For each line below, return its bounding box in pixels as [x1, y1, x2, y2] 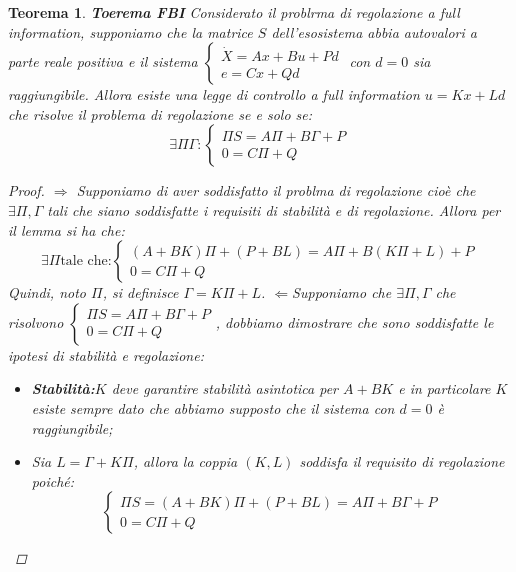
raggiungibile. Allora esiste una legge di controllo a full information [8, 84, 420, 105]
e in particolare [398, 378, 491, 399]
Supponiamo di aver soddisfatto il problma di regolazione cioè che [76, 180, 476, 201]
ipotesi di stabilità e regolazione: [8, 344, 204, 365]
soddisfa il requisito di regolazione [299, 451, 505, 472]
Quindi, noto [8, 282, 87, 303]
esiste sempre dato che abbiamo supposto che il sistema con [31, 397, 395, 418]
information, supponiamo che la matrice [8, 21, 253, 42]
